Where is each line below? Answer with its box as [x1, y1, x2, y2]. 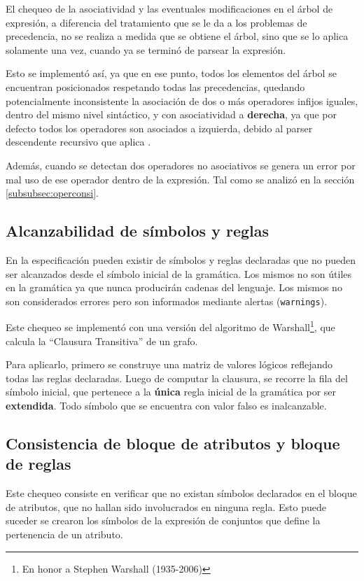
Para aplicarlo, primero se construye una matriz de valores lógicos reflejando [6, 357, 333, 372]
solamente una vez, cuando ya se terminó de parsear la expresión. [6, 42, 286, 57]
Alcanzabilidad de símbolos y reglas [6, 220, 269, 241]
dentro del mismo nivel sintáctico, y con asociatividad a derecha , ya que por [6, 107, 337, 122]
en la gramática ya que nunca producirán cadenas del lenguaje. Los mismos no [6, 280, 342, 295]
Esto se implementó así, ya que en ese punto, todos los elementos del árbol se [6, 66, 337, 80]
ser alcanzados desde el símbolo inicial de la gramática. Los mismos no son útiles [6, 266, 352, 281]
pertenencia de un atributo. [6, 526, 123, 541]
